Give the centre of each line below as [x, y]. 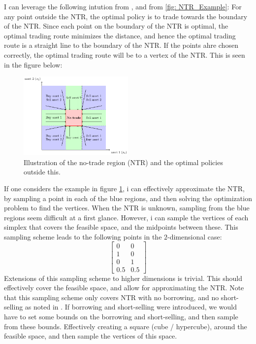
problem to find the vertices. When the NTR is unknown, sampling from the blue [127, 208]
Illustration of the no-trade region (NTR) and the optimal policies [123, 162]
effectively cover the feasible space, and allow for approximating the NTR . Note [124, 288]
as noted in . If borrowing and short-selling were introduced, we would [131, 307]
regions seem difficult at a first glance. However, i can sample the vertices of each [126, 217]
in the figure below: [33, 64]
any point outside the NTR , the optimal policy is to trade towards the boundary [126, 16]
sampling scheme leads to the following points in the [83, 236]
